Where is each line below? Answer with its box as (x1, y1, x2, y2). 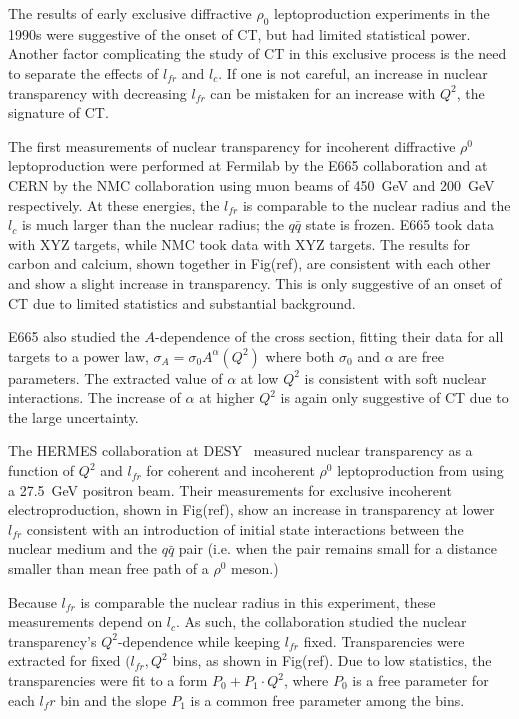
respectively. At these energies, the (8, 194, 220, 215)
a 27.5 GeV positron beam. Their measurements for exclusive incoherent (8, 479, 452, 500)
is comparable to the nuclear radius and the (242, 194, 511, 215)
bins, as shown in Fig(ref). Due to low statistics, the (172, 650, 492, 671)
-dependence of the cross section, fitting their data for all (154, 326, 504, 347)
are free (398, 345, 444, 366)
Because (8, 591, 57, 612)
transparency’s (8, 630, 97, 651)
